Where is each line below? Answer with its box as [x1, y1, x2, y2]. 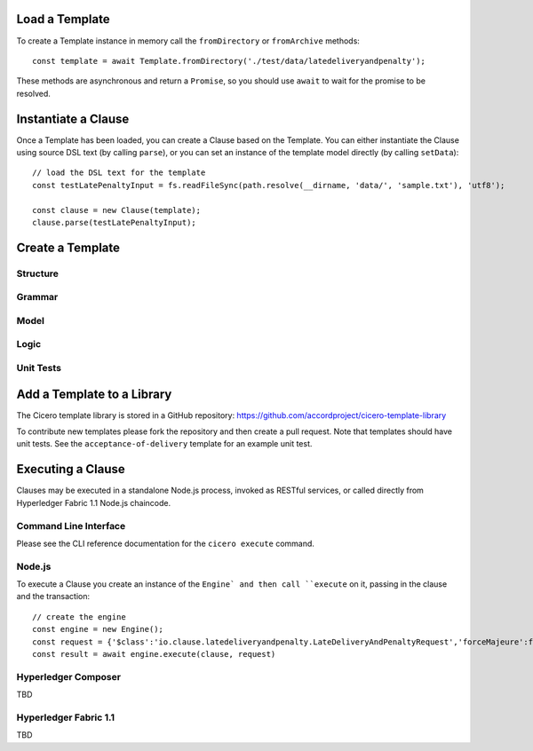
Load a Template [16, 12, 110, 27]
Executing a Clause [16, 462, 126, 477]
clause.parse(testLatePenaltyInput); [32, 217, 197, 227]
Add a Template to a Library [16, 386, 172, 401]
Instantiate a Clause [16, 111, 130, 126]
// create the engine [32, 612, 126, 621]
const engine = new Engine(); [32, 624, 164, 635]
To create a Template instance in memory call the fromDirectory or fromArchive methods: [16, 36, 360, 46]
